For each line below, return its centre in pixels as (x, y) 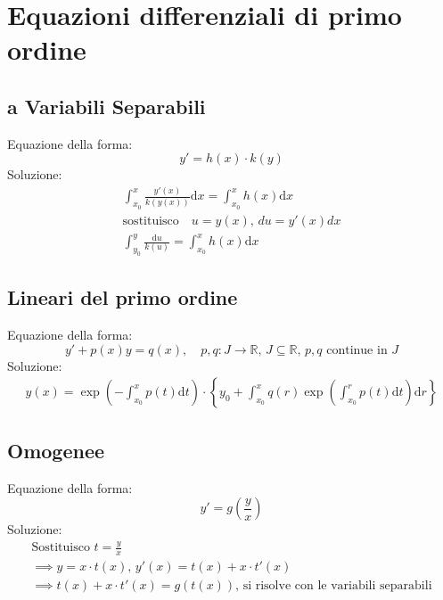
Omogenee (56, 450)
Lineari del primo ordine (123, 297)
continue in (357, 350)
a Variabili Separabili (107, 106)
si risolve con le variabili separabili (337, 585)
